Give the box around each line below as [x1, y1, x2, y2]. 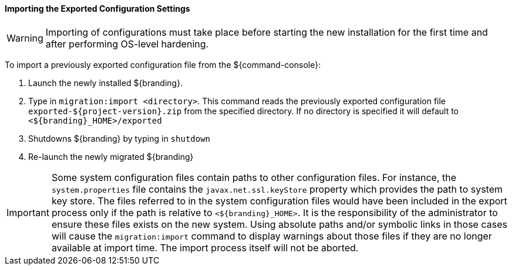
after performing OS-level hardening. [45, 37, 209, 50]
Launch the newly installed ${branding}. [28, 77, 183, 88]
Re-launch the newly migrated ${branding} [28, 151, 194, 162]
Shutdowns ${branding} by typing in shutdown [28, 133, 211, 143]
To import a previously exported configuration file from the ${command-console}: [5, 59, 321, 70]
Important [6, 206, 49, 218]
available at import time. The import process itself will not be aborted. [51, 241, 359, 254]
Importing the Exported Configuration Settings [5, 4, 190, 13]
